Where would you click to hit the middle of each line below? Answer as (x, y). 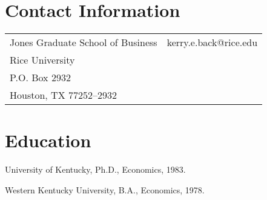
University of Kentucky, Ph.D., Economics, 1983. (95, 169)
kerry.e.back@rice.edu (212, 42)
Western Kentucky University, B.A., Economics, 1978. (105, 189)
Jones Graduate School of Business (84, 42)
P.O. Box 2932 (40, 78)
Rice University (42, 60)
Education (48, 140)
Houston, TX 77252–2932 (63, 95)
